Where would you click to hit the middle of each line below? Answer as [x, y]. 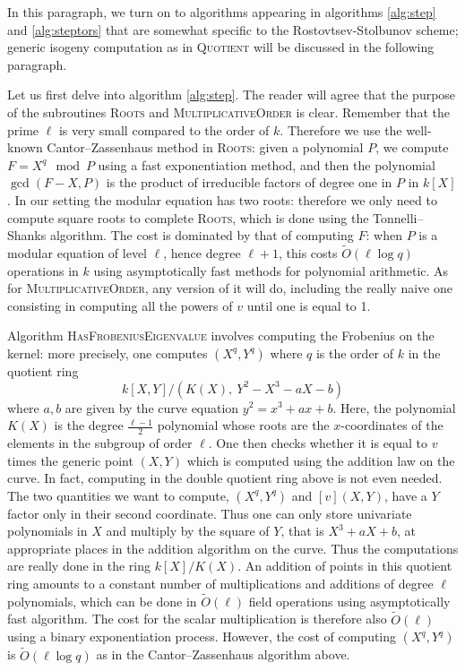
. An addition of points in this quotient [345, 566]
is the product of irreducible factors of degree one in [249, 182]
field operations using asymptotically [349, 601]
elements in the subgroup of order [100, 442]
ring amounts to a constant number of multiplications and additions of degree [220, 584]
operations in [43, 270]
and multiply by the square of [188, 531]
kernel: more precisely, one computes [108, 353]
